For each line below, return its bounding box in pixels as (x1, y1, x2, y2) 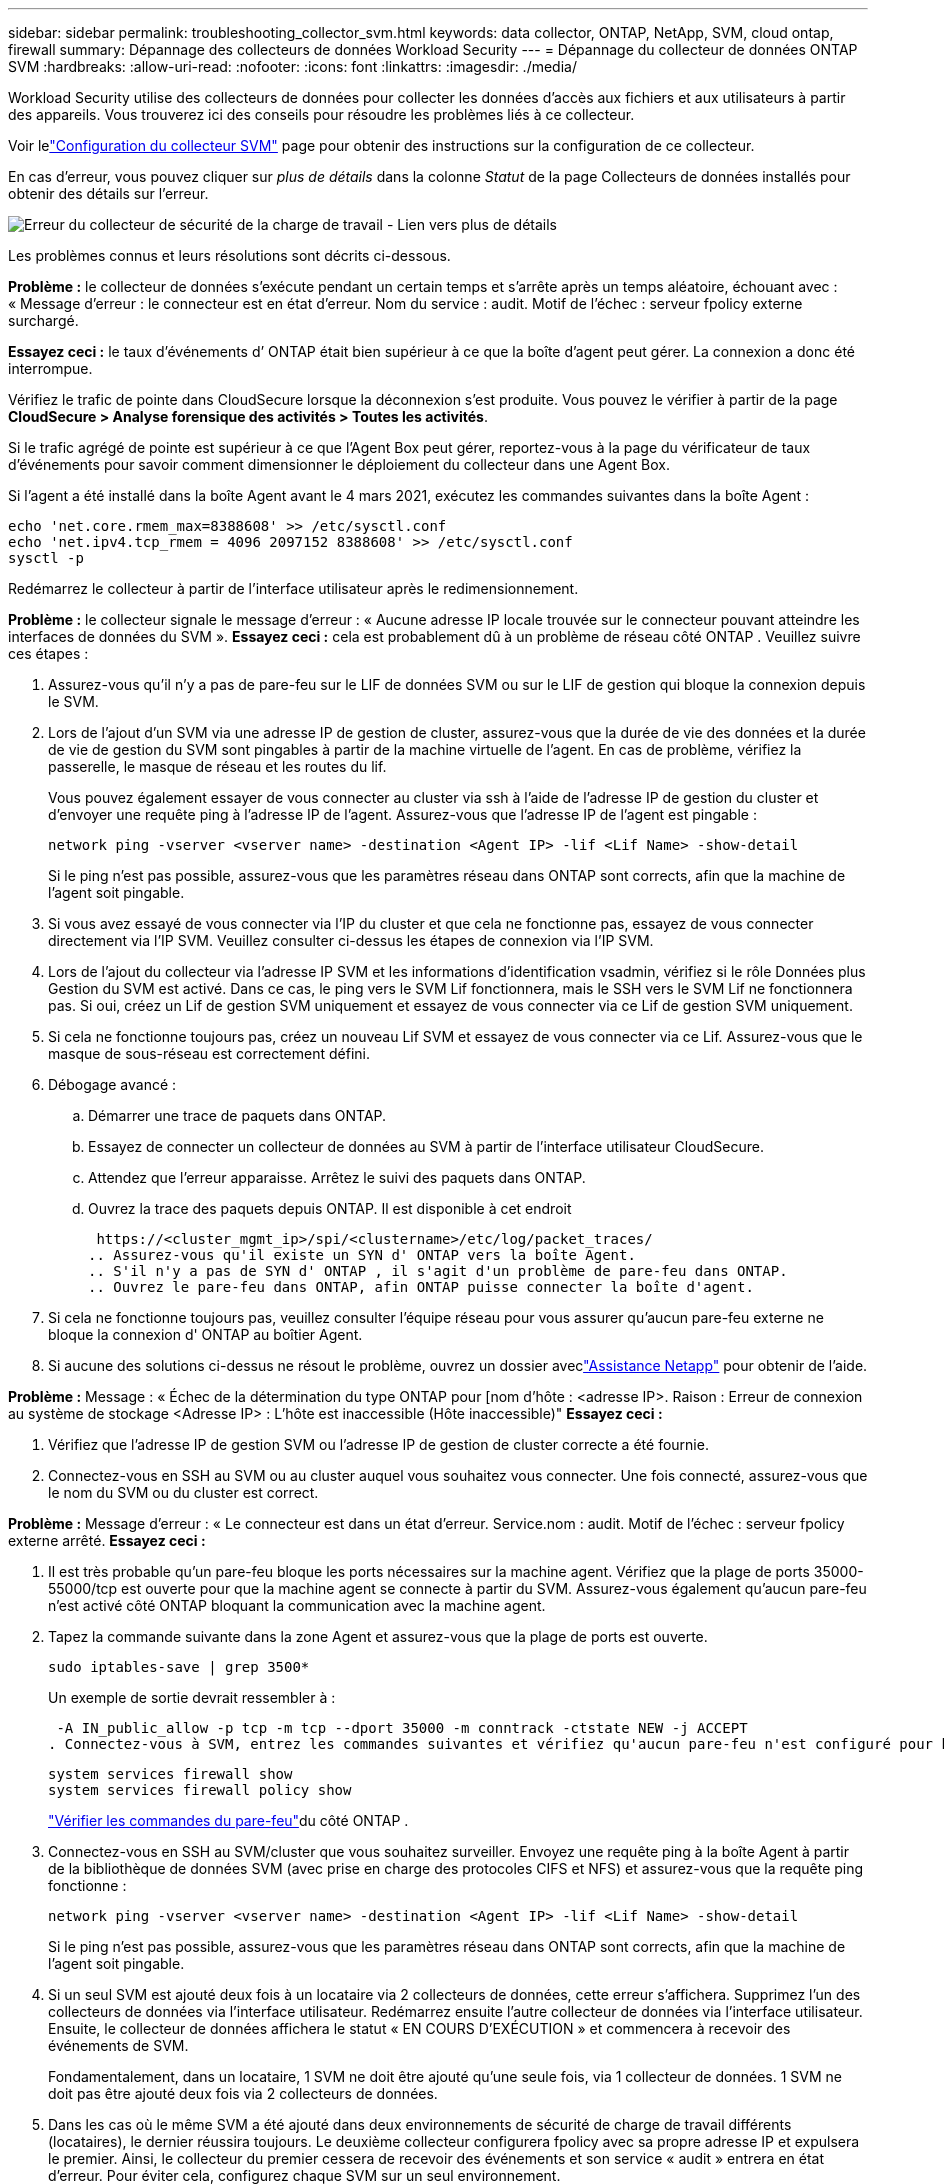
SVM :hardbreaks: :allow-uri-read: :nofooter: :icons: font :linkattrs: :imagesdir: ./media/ (8, 58, 577, 75)
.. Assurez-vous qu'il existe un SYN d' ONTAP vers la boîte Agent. (88, 1247, 636, 1263)
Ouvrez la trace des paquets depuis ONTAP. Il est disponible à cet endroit (88, 1200, 572, 1217)
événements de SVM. (48, 2037, 189, 2054)
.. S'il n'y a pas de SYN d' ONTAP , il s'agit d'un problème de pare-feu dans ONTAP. (88, 1263, 788, 1279)
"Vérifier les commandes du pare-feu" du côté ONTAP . (48, 1812, 409, 1829)
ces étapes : (8, 645, 89, 662)
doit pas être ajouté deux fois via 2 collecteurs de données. (48, 2085, 438, 2102)
